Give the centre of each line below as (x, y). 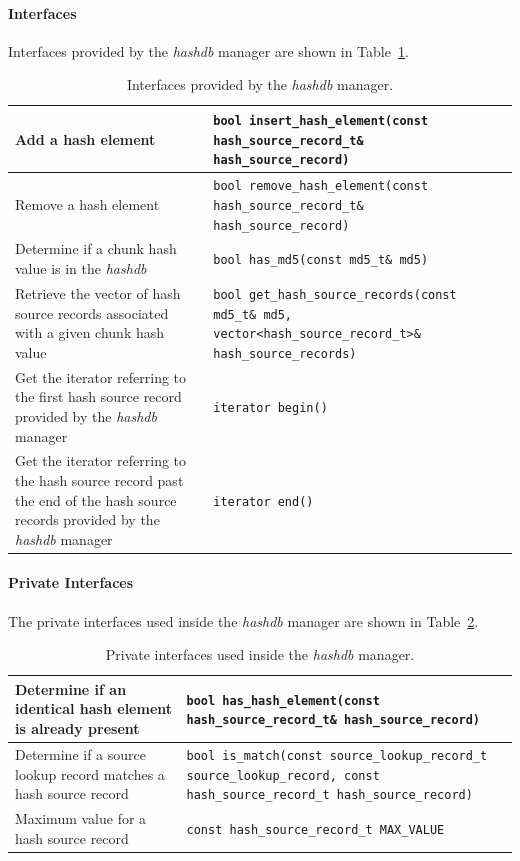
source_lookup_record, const (283, 775)
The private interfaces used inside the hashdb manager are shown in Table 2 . (243, 620)
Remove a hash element (87, 203)
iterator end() (263, 501)
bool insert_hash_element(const (321, 120)
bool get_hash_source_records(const (335, 294)
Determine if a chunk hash (96, 248)
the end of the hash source (96, 499)
